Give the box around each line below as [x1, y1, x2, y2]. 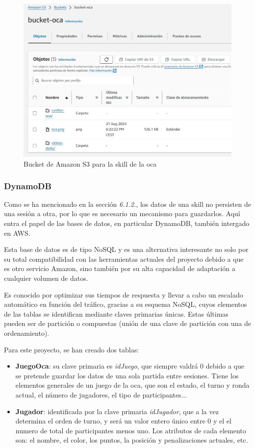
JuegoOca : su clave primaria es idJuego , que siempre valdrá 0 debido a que [15, 361, 244, 371]
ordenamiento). [4, 327, 50, 338]
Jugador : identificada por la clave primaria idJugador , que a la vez [15, 406, 219, 416]
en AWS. [4, 227, 30, 238]
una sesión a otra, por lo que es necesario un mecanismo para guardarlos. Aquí [4, 208, 240, 219]
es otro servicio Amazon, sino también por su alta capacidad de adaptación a [4, 263, 235, 274]
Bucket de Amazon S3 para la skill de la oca [24, 159, 157, 169]
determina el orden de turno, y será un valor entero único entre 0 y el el [15, 416, 231, 426]
